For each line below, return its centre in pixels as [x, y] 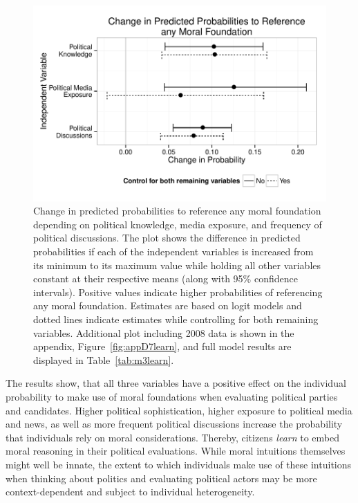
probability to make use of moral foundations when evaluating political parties [172, 396]
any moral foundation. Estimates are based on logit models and [168, 305]
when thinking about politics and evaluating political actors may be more [161, 478]
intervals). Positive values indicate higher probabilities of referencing [178, 292]
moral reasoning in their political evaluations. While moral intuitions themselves [176, 451]
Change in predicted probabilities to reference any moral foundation [177, 211]
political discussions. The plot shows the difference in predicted [167, 238]
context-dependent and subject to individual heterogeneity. [130, 492]
